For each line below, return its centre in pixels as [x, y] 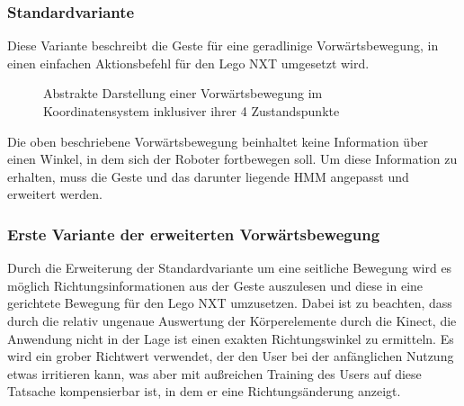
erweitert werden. [55, 194]
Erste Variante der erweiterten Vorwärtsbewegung [194, 234]
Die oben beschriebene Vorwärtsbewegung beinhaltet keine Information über [218, 141]
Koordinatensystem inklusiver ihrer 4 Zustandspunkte [192, 111]
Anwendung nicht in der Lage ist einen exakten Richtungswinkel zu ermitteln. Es [231, 338]
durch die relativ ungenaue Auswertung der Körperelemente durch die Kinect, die [232, 320]
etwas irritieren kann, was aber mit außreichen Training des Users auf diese [214, 373]
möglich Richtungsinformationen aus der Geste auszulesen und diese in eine [215, 285]
